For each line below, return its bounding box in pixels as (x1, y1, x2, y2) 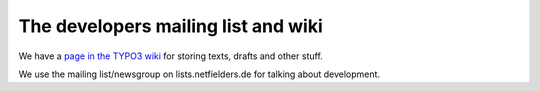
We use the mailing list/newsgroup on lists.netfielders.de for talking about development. (18, 68, 380, 80)
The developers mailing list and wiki (18, 15, 324, 37)
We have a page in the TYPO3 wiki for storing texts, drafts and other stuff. (18, 50, 324, 62)
